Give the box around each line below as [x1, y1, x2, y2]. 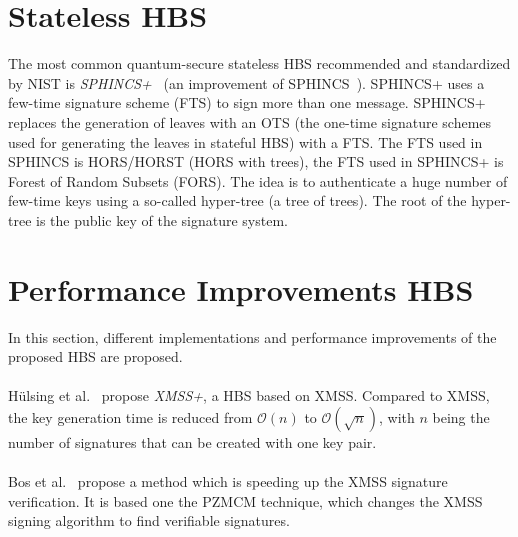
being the [432, 406, 490, 427]
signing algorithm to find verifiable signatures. [8, 510, 290, 531]
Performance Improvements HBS [8, 268, 474, 309]
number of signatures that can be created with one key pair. [8, 431, 377, 452]
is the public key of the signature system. [36, 209, 288, 230]
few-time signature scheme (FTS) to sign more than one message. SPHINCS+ [8, 92, 486, 113]
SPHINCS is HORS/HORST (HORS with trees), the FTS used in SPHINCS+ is [8, 151, 504, 172]
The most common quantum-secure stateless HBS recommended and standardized [8, 53, 511, 74]
